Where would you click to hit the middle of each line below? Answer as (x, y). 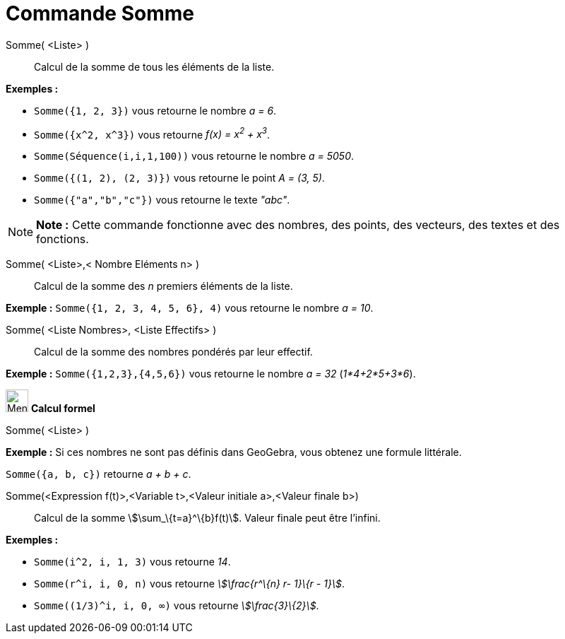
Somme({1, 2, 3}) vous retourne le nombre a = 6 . (155, 110)
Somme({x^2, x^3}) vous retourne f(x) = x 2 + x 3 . (152, 133)
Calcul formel (63, 409)
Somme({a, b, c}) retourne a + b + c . (99, 474)
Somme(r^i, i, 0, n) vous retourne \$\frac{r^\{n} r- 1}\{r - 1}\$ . (189, 584)
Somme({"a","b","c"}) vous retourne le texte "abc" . (162, 200)
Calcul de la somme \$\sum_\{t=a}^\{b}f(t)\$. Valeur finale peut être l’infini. (207, 518)
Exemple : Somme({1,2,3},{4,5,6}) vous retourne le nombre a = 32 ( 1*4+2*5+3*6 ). (211, 374)
